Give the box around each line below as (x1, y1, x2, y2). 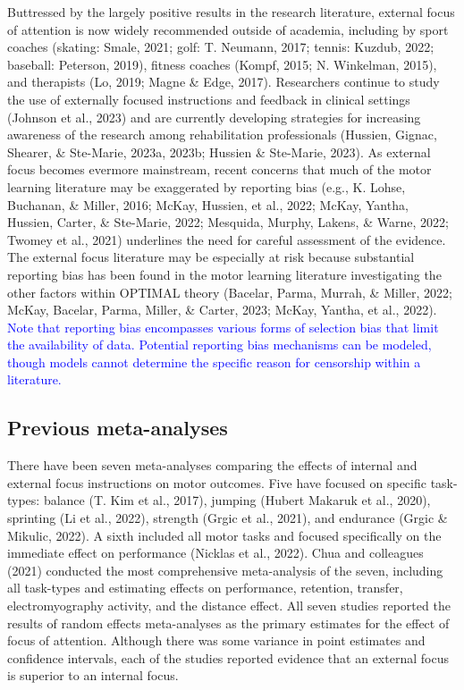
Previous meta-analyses (7, 414, 228, 442)
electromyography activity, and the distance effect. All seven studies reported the (7, 596, 451, 615)
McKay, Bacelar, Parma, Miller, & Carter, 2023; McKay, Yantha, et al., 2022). (7, 300, 437, 319)
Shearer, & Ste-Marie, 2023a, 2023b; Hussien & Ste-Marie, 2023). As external (7, 142, 431, 161)
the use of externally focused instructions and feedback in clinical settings (7, 89, 410, 108)
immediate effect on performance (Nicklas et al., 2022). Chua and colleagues (7, 543, 424, 562)
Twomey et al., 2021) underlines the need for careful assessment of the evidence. (7, 230, 446, 248)
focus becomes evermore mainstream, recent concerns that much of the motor (7, 160, 432, 179)
